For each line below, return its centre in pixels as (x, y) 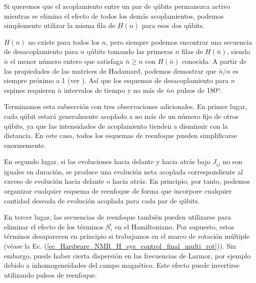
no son (233, 161)
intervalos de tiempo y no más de (114, 90)
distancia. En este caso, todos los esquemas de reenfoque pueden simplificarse (121, 135)
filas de (192, 51)
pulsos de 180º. (199, 90)
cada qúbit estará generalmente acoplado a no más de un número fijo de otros (121, 116)
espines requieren (30, 90)
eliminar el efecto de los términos (54, 226)
